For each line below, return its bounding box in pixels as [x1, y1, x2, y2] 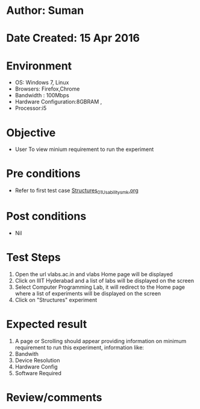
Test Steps [6, 251, 61, 265]
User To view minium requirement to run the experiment [14, 146, 154, 153]
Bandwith [14, 350, 39, 357]
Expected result [6, 318, 87, 331]
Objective [6, 126, 56, 140]
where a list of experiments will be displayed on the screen [14, 289, 161, 297]
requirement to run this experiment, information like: [14, 344, 145, 351]
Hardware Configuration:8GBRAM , [14, 98, 102, 106]
